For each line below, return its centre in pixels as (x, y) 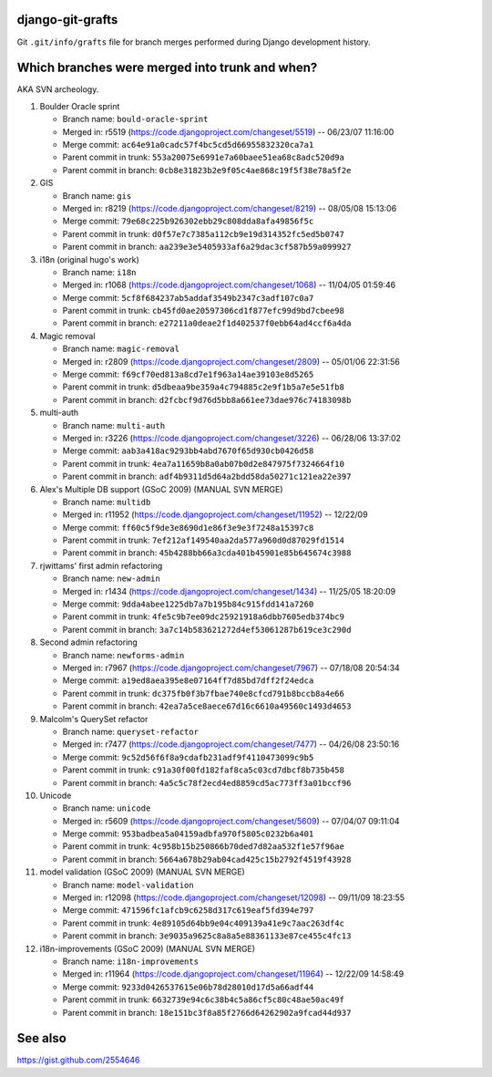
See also (42, 1038)
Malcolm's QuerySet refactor (94, 719)
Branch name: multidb (107, 502)
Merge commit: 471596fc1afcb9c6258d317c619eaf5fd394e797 (188, 910)
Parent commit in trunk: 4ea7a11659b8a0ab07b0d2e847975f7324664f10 (204, 463)
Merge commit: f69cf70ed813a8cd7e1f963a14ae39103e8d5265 (188, 375)
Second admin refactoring (89, 642)
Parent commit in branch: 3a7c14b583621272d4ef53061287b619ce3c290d (207, 629)
